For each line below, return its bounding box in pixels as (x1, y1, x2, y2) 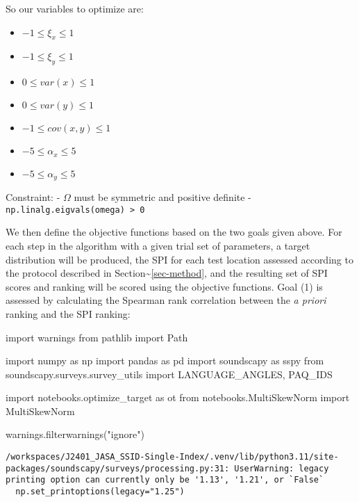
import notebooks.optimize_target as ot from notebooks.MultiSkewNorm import (6, 390, 350, 405)
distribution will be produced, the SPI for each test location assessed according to (6, 252, 353, 266)
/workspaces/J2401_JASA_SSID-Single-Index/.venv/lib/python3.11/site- (6, 452, 339, 462)
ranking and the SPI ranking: (6, 306, 131, 321)
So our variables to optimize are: (6, 1, 144, 15)
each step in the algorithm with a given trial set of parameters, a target (6, 238, 310, 252)
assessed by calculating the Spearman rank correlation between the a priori (6, 293, 326, 307)
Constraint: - (6, 190, 60, 204)
